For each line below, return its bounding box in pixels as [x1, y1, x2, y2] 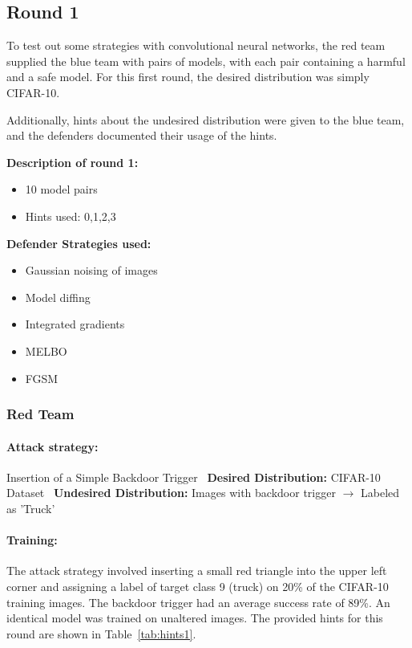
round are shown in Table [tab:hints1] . [6, 625, 196, 642]
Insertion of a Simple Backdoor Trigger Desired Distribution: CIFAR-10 [6, 468, 381, 485]
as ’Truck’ [6, 499, 55, 516]
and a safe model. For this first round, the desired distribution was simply [6, 68, 370, 85]
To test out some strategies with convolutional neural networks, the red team [6, 37, 386, 54]
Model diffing [25, 288, 91, 305]
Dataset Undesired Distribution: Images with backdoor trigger [6, 484, 336, 501]
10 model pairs [25, 181, 98, 198]
